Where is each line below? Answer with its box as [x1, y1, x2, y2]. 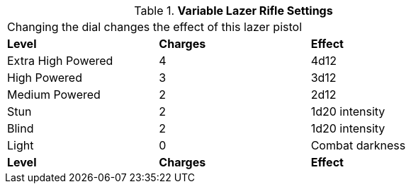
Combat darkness [310, 138, 406, 152]
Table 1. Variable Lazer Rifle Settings [134, 4, 333, 18]
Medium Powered [7, 87, 101, 102]
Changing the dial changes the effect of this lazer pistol [7, 20, 303, 34]
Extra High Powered [7, 54, 113, 68]
